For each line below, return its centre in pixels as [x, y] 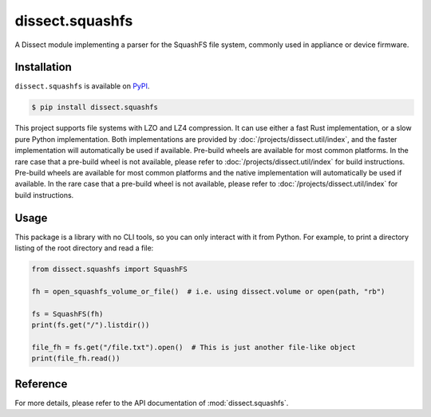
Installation [43, 67]
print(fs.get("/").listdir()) [91, 325]
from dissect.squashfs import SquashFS [109, 269]
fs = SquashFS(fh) [67, 314]
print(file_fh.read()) [76, 358]
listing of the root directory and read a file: [84, 248]
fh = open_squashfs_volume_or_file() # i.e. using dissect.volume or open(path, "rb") [208, 291]
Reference [41, 384]
